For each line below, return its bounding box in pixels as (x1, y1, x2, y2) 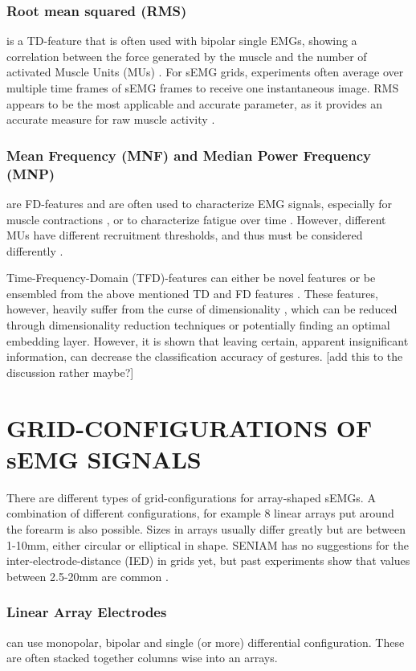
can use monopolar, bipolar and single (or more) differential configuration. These (6, 633, 405, 650)
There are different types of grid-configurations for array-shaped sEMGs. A (6, 489, 376, 505)
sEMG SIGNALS (6, 442, 202, 475)
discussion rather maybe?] (6, 363, 134, 380)
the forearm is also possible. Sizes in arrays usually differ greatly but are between (6, 520, 406, 537)
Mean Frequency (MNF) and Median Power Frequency (6, 145, 372, 165)
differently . (6, 242, 63, 259)
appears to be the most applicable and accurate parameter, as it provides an (6, 95, 382, 112)
